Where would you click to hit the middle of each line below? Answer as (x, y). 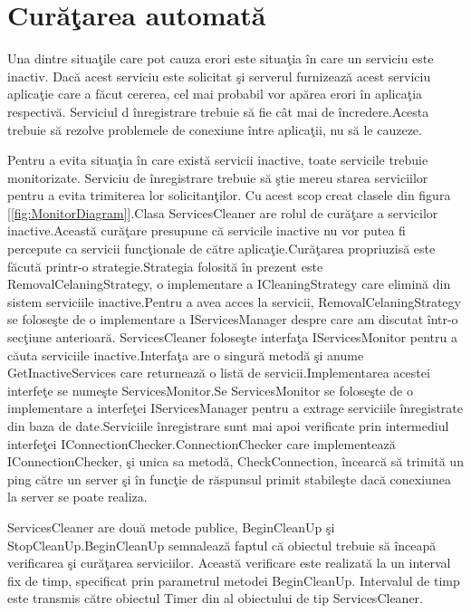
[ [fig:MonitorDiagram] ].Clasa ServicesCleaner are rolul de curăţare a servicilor (223, 212)
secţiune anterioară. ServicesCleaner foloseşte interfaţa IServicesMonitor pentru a (232, 337)
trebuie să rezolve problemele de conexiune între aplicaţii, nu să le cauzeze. (215, 129)
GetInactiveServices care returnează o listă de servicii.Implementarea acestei (219, 373)
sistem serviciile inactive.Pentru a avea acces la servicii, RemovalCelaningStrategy (234, 301)
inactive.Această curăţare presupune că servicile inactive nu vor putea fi (207, 230)
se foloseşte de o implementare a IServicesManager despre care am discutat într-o (233, 319)
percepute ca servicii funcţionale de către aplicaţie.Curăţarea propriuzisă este (221, 249)
